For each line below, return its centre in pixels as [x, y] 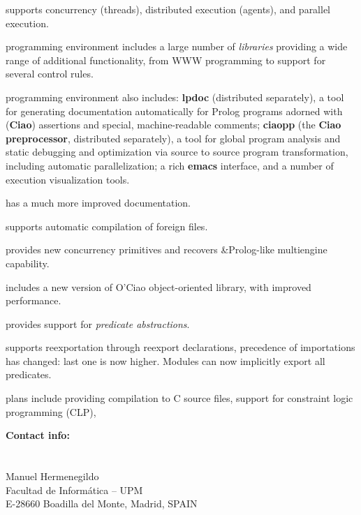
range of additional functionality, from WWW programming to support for [166, 60]
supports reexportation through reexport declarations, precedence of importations [180, 347]
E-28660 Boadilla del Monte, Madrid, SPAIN [102, 503]
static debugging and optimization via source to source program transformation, [177, 152]
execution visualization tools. [68, 179]
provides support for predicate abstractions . [98, 323]
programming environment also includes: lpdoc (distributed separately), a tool [175, 97]
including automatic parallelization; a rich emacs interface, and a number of [170, 165]
